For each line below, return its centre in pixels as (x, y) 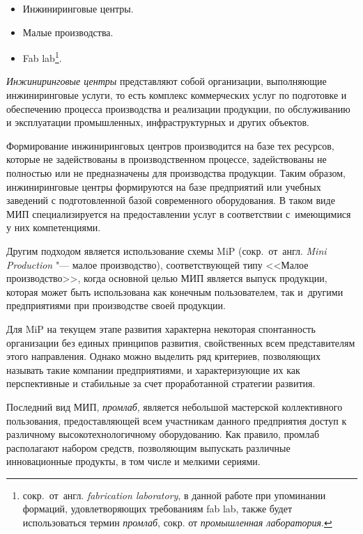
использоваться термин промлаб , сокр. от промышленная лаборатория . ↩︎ (177, 523)
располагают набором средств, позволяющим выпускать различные (148, 447)
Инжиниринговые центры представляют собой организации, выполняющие (167, 81)
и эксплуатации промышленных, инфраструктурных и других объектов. (158, 122)
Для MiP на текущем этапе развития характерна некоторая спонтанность (161, 328)
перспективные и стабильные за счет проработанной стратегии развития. (161, 383)
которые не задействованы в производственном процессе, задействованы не (167, 159)
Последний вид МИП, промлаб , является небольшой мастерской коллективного (175, 406)
